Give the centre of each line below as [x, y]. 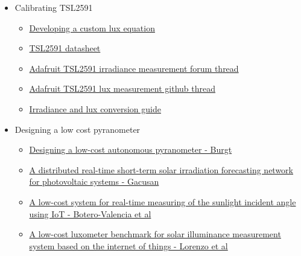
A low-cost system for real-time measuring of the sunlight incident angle [163, 201]
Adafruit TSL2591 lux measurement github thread [122, 88]
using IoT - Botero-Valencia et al [90, 213]
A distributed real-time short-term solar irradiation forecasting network [161, 169]
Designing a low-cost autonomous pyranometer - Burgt [131, 149]
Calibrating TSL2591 [54, 7]
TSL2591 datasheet [65, 48]
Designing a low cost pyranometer [78, 129]
